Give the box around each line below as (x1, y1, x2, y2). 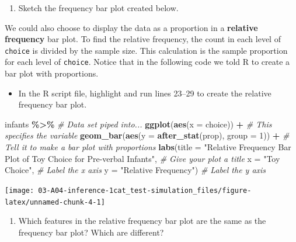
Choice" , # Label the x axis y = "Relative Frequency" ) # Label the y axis (5, 164, 266, 176)
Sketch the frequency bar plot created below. (18, 2, 179, 13)
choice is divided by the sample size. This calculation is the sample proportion (5, 44, 288, 56)
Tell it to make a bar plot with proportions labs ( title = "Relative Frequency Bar (5, 141, 291, 153)
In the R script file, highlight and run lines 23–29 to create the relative (18, 87, 271, 99)
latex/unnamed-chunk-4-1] (5, 198, 105, 206)
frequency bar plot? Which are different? (18, 226, 164, 238)
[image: (5, 186, 34, 195)
